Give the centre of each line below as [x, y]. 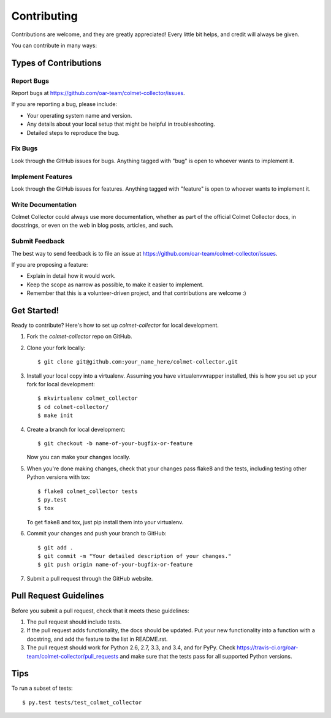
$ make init [55, 416]
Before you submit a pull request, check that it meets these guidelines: [100, 611]
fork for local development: [61, 384]
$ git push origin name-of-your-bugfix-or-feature [115, 565]
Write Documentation [44, 204]
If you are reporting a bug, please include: [64, 104]
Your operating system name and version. [79, 115]
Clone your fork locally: [56, 348]
